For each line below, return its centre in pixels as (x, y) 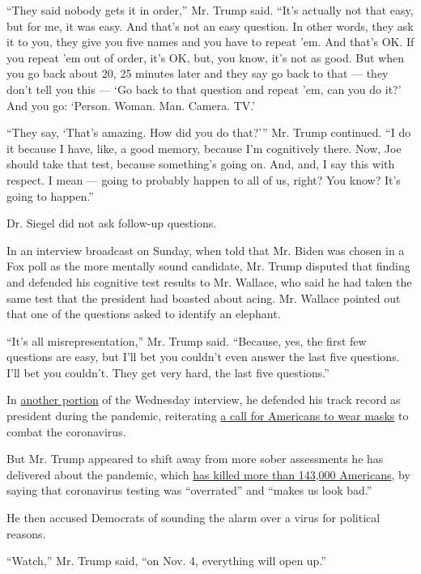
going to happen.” (50, 196)
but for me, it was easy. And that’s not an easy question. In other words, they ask (210, 26)
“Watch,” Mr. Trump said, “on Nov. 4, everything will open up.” (166, 561)
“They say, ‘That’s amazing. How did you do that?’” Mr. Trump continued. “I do (209, 132)
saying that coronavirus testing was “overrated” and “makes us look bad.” (189, 490)
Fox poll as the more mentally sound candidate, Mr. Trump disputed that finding (208, 266)
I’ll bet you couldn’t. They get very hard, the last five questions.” (168, 372)
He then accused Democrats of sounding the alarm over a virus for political (193, 518)
